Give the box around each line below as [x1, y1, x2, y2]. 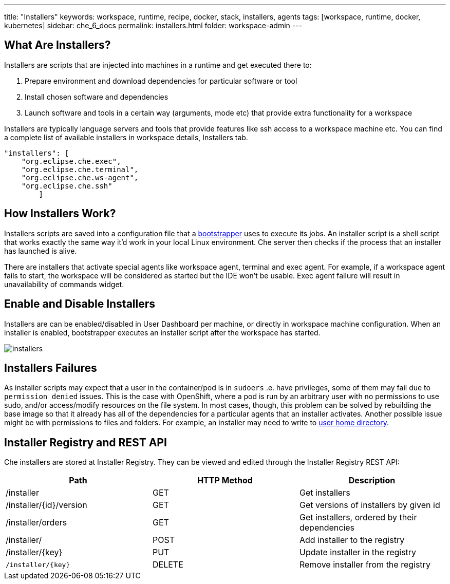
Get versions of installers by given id [299, 500, 440, 511]
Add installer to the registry [299, 535, 405, 545]
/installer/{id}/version [6, 500, 87, 511]
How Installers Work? [4, 207, 116, 220]
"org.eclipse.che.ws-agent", [21, 173, 139, 182]
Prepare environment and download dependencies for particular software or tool [25, 76, 297, 85]
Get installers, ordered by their [299, 512, 417, 523]
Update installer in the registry [299, 547, 417, 558]
